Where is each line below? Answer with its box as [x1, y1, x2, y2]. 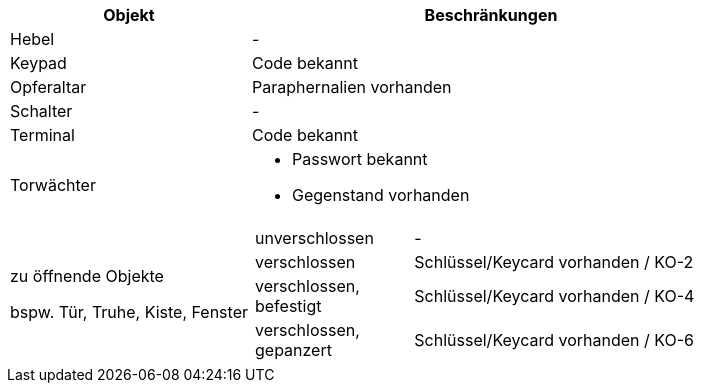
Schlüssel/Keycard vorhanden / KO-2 [414, 252, 694, 272]
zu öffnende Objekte [10, 266, 164, 286]
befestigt [254, 296, 322, 316]
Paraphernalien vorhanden [251, 77, 452, 97]
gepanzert [254, 340, 332, 360]
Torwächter [10, 175, 96, 195]
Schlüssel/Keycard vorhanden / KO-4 [414, 286, 695, 306]
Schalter [10, 101, 73, 121]
